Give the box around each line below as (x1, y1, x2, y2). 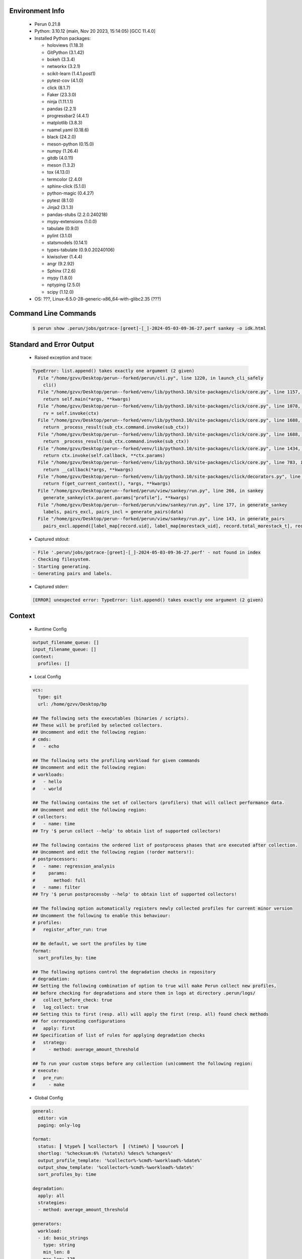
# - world (32, 786, 62, 792)
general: (32, 1108, 54, 1114)
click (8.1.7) (47, 85, 70, 91)
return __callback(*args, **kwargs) (43, 466, 133, 472)
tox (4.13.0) (47, 169, 70, 175)
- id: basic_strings (38, 1235, 89, 1241)
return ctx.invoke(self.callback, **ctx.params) (43, 452, 166, 458)
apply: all (38, 1193, 65, 1199)
